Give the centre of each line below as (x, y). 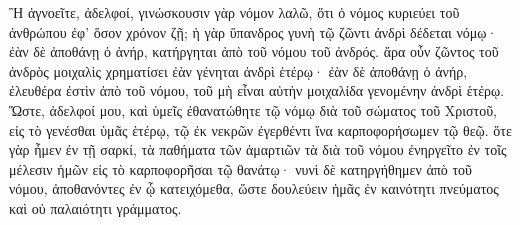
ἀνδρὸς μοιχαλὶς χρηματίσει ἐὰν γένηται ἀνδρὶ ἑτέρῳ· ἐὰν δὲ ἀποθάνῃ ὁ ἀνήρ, (238, 70)
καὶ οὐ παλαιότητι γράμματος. (95, 207)
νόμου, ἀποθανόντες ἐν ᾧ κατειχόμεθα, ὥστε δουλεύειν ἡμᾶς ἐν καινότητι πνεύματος (254, 188)
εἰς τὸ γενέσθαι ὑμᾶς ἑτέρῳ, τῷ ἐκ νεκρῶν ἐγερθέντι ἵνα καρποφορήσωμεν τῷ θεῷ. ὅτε (260, 129)
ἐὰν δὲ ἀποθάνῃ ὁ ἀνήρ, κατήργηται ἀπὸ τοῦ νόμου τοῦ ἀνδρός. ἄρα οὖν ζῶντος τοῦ (254, 51)
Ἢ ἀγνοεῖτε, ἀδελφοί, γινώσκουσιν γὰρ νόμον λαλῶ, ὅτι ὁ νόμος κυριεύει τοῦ (234, 12)
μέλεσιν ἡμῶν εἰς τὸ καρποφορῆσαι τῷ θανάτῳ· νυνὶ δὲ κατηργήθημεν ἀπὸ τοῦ (241, 168)
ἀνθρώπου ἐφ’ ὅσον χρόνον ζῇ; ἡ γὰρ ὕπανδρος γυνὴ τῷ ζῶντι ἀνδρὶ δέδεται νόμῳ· (253, 31)
